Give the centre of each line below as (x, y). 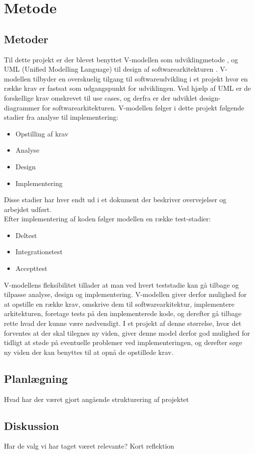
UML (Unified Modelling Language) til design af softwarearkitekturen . (111, 69)
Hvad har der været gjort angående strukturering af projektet (97, 399)
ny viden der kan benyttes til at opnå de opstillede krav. (89, 352)
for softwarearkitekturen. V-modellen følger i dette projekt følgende (143, 107)
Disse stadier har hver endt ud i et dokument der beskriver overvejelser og (115, 200)
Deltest (26, 235)
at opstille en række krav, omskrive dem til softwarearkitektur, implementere (119, 304)
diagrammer (22, 107)
